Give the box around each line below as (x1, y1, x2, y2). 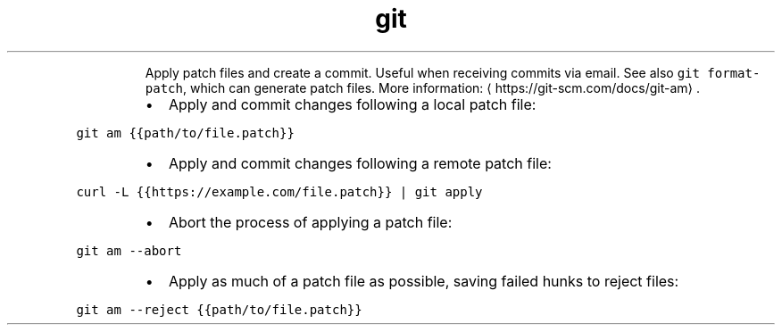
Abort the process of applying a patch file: (168, 212, 453, 231)
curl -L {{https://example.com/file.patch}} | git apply (76, 184, 483, 199)
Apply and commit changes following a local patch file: (168, 95, 537, 113)
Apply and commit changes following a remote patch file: (168, 154, 552, 172)
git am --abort (76, 243, 182, 258)
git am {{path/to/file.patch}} (76, 125, 295, 140)
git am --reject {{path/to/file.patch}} (76, 302, 362, 317)
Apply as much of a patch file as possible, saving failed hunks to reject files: (168, 271, 679, 290)
